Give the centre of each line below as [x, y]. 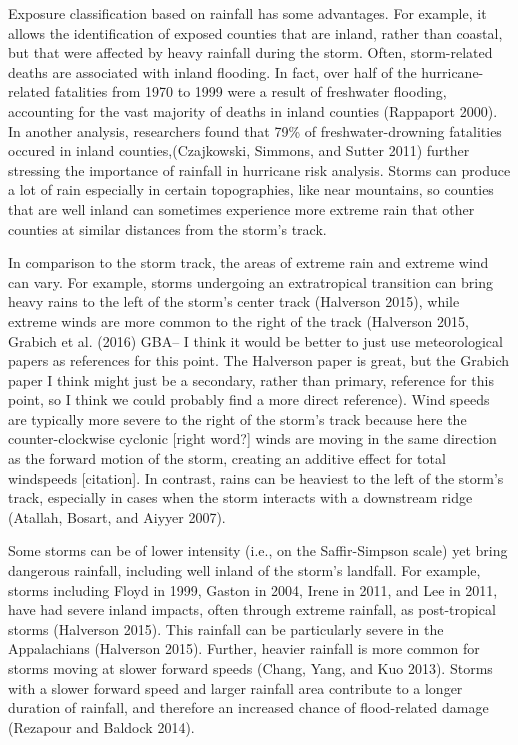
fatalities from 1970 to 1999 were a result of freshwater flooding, [250, 91]
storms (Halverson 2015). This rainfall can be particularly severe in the [226, 628]
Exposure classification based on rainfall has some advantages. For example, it [247, 13]
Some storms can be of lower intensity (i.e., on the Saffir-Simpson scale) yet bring [258, 550]
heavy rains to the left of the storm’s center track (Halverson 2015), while [234, 301]
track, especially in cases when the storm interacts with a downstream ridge [240, 497]
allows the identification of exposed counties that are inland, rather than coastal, [255, 32]
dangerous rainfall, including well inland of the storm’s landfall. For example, [244, 570]
